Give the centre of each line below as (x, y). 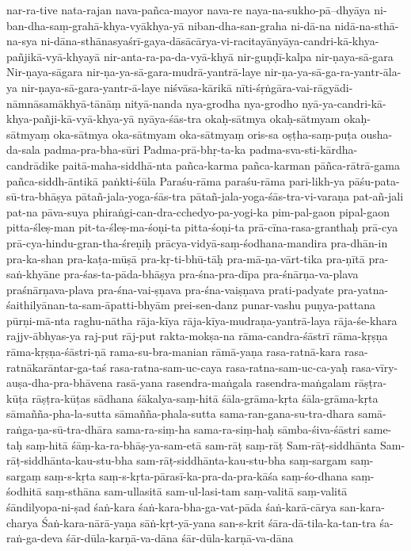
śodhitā (24, 491)
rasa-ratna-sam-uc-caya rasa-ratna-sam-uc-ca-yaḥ (229, 367)
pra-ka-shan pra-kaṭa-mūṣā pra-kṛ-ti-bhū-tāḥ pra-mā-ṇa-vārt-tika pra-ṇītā (186, 258)
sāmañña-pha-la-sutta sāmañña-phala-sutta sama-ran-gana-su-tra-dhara (181, 413)
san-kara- (362, 507)
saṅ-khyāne (33, 274)
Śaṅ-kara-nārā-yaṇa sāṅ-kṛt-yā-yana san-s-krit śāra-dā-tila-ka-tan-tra (209, 522)
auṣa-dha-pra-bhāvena (60, 383)
